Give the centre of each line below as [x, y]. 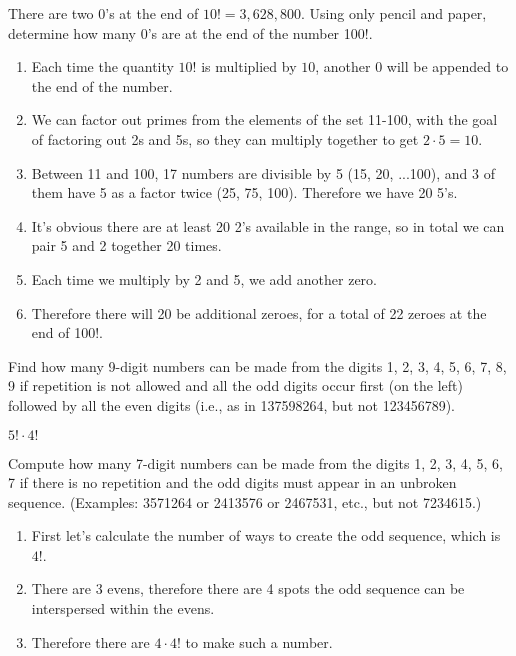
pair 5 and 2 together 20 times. [126, 245]
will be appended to [447, 66]
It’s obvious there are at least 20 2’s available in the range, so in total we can [268, 225]
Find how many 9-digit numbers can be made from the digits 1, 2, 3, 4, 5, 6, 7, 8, [257, 365]
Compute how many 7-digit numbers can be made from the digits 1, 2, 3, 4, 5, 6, [255, 462]
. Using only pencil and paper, [393, 13]
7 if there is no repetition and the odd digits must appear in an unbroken [232, 482]
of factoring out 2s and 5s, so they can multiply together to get [225, 138]
